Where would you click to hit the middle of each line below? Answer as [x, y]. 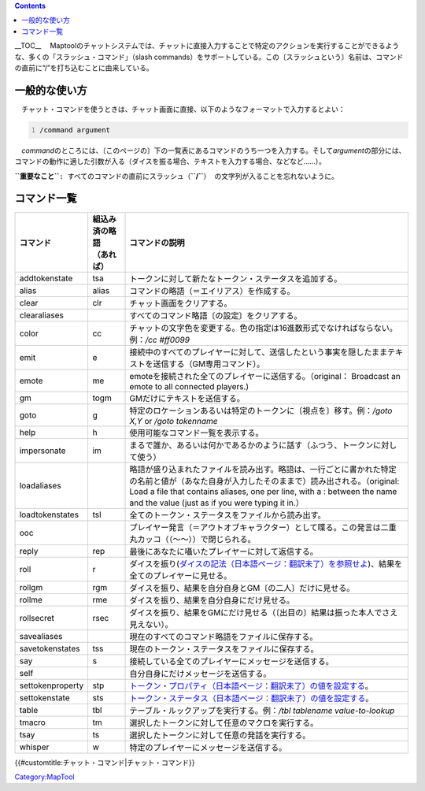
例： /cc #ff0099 [160, 340]
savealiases [41, 636]
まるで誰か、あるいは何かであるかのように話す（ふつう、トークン [251, 445]
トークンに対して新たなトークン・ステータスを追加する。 [236, 278]
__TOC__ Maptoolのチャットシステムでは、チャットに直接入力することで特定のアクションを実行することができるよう [207, 46]
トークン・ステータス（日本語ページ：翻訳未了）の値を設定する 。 [251, 698]
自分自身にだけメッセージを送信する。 [200, 674]
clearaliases [42, 315]
